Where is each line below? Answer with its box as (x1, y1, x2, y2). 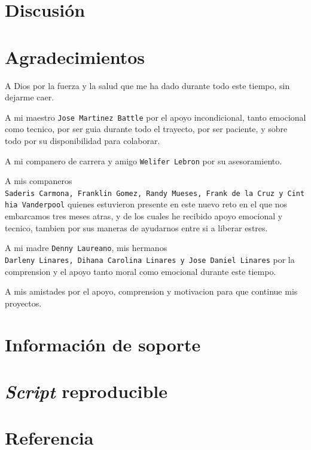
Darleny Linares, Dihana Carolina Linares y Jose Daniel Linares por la (5, 253, 295, 265)
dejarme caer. (5, 91, 54, 103)
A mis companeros (5, 175, 72, 187)
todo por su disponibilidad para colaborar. (5, 134, 160, 146)
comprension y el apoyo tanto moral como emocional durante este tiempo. (5, 265, 276, 277)
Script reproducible (5, 378, 167, 403)
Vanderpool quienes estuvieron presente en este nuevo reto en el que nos (22, 198, 288, 210)
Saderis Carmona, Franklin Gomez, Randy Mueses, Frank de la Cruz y (5, 189, 283, 198)
